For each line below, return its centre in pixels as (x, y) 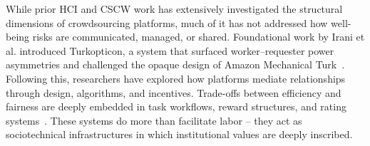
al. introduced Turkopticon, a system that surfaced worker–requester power (170, 50)
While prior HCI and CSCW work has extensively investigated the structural (174, 9)
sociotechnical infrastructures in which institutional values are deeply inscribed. (179, 134)
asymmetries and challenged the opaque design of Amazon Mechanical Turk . (175, 64)
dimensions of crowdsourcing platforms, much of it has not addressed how (167, 22)
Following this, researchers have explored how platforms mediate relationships (176, 78)
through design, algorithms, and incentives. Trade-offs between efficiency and (174, 92)
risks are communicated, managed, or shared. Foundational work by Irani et (199, 37)
